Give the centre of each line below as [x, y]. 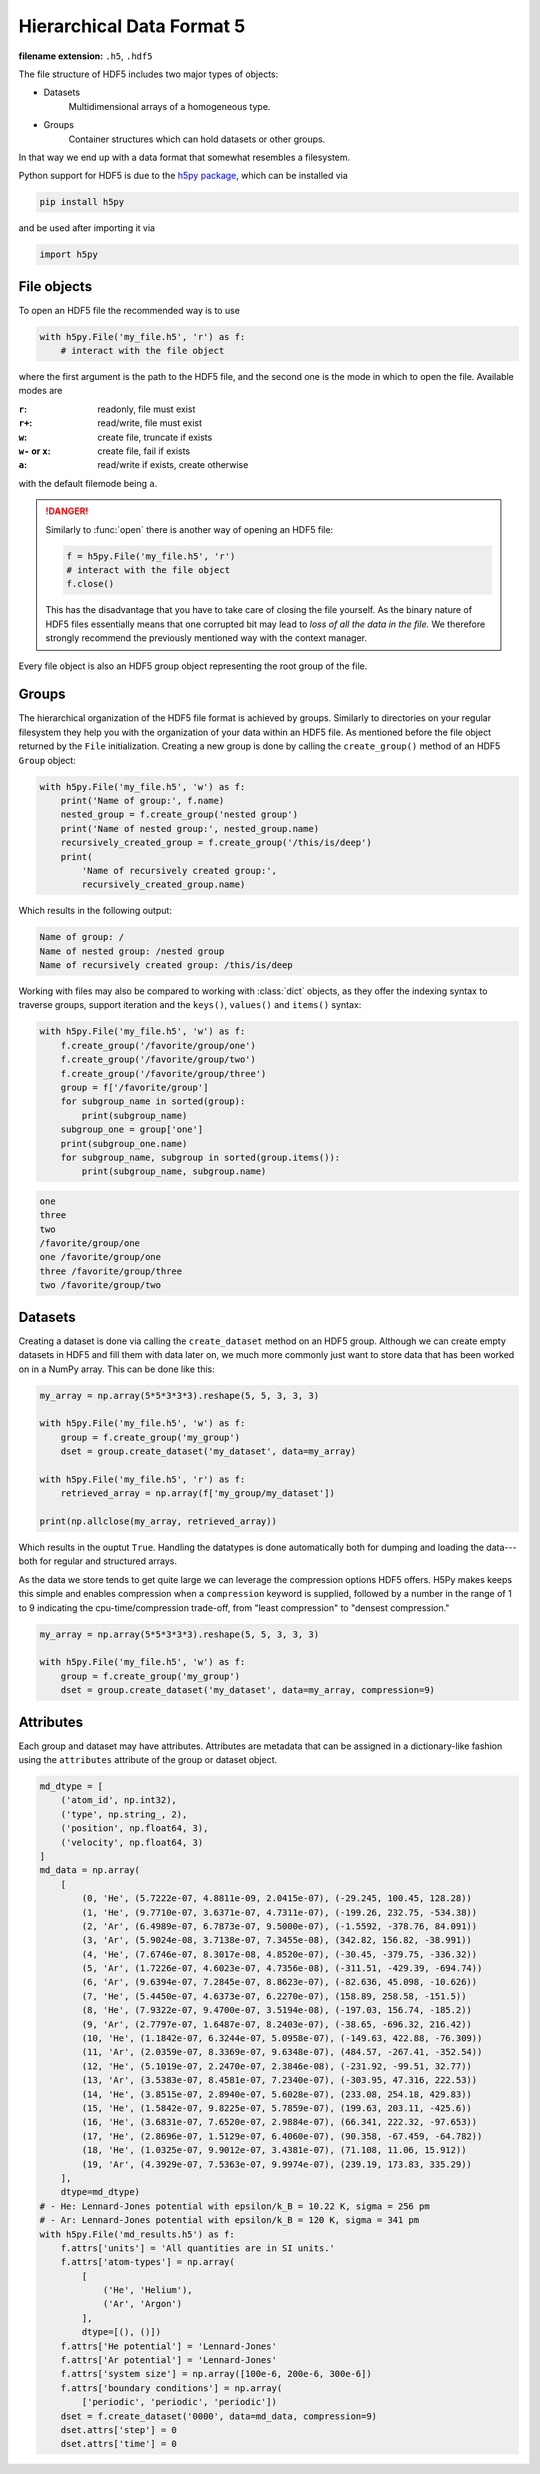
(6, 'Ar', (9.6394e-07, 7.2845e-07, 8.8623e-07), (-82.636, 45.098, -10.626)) [279, 1982]
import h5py [69, 254]
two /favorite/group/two [100, 1285]
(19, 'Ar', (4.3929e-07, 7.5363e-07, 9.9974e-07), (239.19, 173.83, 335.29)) [276, 2164]
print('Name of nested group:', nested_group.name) [190, 828]
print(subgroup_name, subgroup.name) [174, 1171]
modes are [40, 391]
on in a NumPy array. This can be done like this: [116, 1369]
